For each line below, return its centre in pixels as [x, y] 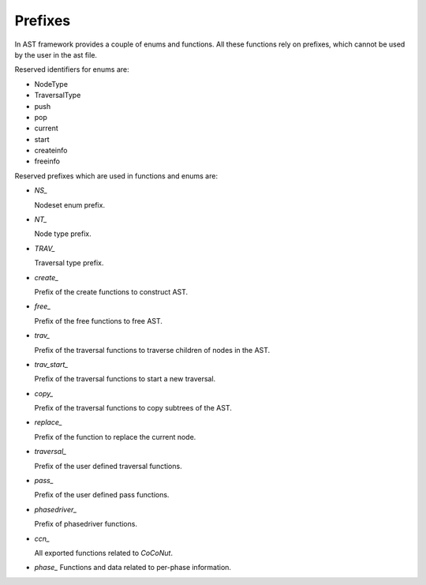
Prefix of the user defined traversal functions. [108, 466]
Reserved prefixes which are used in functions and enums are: [116, 176]
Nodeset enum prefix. [70, 204]
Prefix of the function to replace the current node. [115, 437]
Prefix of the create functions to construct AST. [111, 291]
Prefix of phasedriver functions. [86, 524]
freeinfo [47, 161]
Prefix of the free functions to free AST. [99, 321]
